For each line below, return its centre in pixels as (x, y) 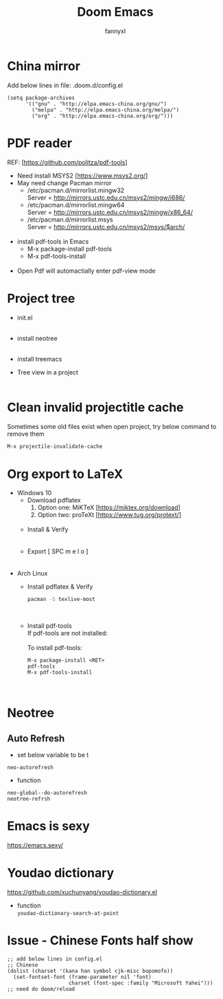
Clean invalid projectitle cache (95, 407)
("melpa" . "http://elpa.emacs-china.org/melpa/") (106, 110)
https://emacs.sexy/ (35, 845)
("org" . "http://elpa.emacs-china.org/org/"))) (103, 116)
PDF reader (40, 143)
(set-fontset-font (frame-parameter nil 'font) (83, 977)
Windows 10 (34, 493)
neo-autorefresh (30, 768)
